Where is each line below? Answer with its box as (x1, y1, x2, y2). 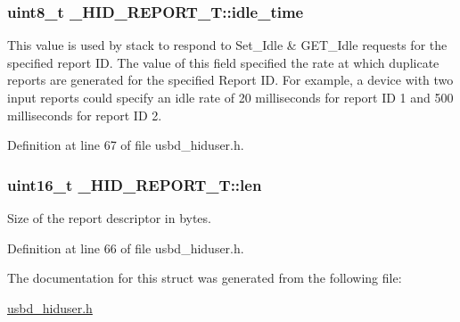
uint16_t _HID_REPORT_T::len (7, 173, 262, 195)
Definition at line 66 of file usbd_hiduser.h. (7, 238, 244, 257)
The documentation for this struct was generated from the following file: (7, 268, 402, 287)
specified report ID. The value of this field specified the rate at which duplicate (7, 53, 439, 71)
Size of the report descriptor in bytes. (7, 209, 211, 227)
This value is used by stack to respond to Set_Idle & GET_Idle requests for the (7, 36, 448, 54)
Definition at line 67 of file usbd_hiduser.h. (7, 136, 244, 154)
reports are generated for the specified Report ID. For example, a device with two (7, 70, 454, 89)
